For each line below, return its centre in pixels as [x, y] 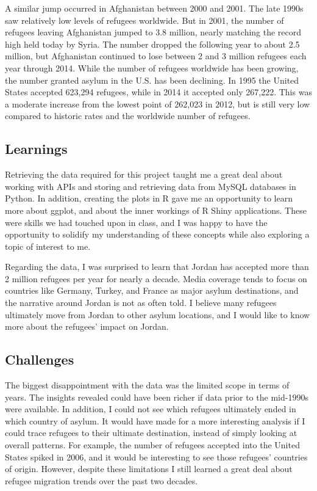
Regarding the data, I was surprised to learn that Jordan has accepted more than [157, 267]
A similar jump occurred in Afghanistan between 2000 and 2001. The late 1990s [154, 8]
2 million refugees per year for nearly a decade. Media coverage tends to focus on [156, 278]
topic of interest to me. [48, 246]
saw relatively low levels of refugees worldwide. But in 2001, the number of [144, 20]
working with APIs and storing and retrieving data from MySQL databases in [151, 186]
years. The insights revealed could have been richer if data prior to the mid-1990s [157, 397]
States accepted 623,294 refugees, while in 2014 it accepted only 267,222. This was [158, 92]
